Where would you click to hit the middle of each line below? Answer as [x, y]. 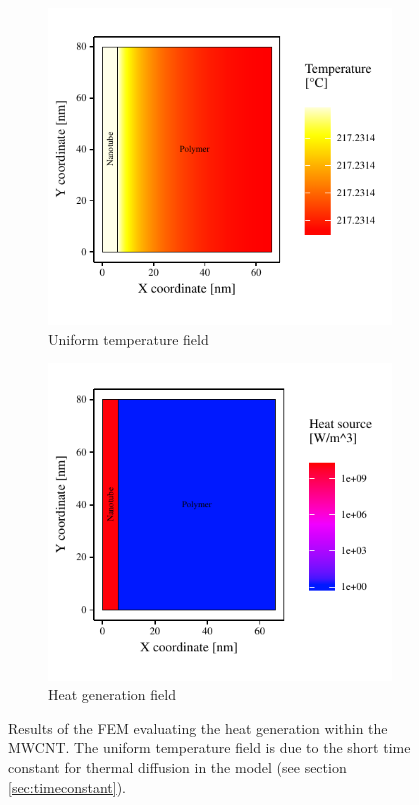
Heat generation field [112, 694]
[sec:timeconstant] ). [67, 786]
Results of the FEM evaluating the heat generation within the [198, 727]
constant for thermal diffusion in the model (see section [177, 766]
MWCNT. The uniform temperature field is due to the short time [209, 747]
